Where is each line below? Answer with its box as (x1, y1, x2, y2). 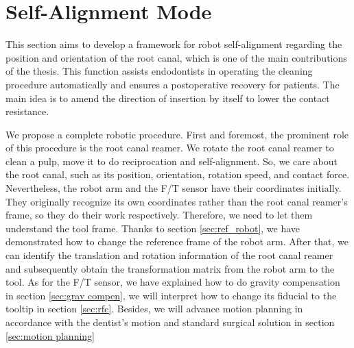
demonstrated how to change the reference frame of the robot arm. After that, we (5, 234, 349, 249)
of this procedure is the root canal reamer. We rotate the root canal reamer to (5, 140, 334, 155)
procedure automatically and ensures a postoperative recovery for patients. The (5, 77, 340, 91)
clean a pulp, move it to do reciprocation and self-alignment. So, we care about (5, 153, 338, 168)
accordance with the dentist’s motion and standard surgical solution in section (5, 315, 335, 329)
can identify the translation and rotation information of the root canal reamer (5, 248, 333, 262)
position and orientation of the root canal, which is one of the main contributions (5, 50, 347, 64)
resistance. (5, 104, 49, 119)
